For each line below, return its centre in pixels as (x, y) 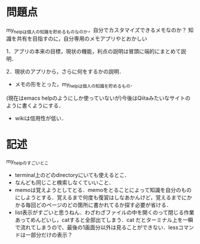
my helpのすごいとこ (27, 162)
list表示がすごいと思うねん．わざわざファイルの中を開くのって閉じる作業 (104, 212)
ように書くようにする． (35, 105)
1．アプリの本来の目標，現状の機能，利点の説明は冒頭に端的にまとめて (93, 51)
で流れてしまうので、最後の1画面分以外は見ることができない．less (96, 227)
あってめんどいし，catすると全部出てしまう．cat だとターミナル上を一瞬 (104, 220)
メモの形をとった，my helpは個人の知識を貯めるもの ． (75, 85)
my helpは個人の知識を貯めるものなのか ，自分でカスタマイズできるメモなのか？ (96, 30)
